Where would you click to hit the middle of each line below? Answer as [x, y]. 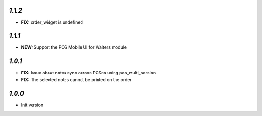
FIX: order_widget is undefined [52, 22]
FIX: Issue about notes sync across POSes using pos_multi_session [89, 73]
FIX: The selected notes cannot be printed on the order [76, 79]
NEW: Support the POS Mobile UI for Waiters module [74, 47]
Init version [32, 105]
